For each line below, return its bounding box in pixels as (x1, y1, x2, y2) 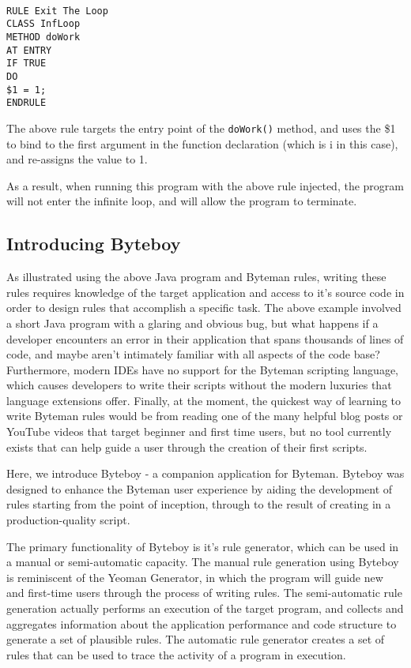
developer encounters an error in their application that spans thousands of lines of (6, 330, 404, 347)
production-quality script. (6, 512, 130, 528)
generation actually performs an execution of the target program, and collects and (6, 600, 404, 617)
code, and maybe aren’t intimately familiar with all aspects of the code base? (6, 346, 380, 362)
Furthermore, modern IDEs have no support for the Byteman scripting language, (6, 361, 398, 377)
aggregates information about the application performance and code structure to (6, 615, 397, 632)
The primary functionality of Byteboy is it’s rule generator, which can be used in (6, 538, 399, 554)
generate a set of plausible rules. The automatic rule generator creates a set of (6, 631, 385, 647)
